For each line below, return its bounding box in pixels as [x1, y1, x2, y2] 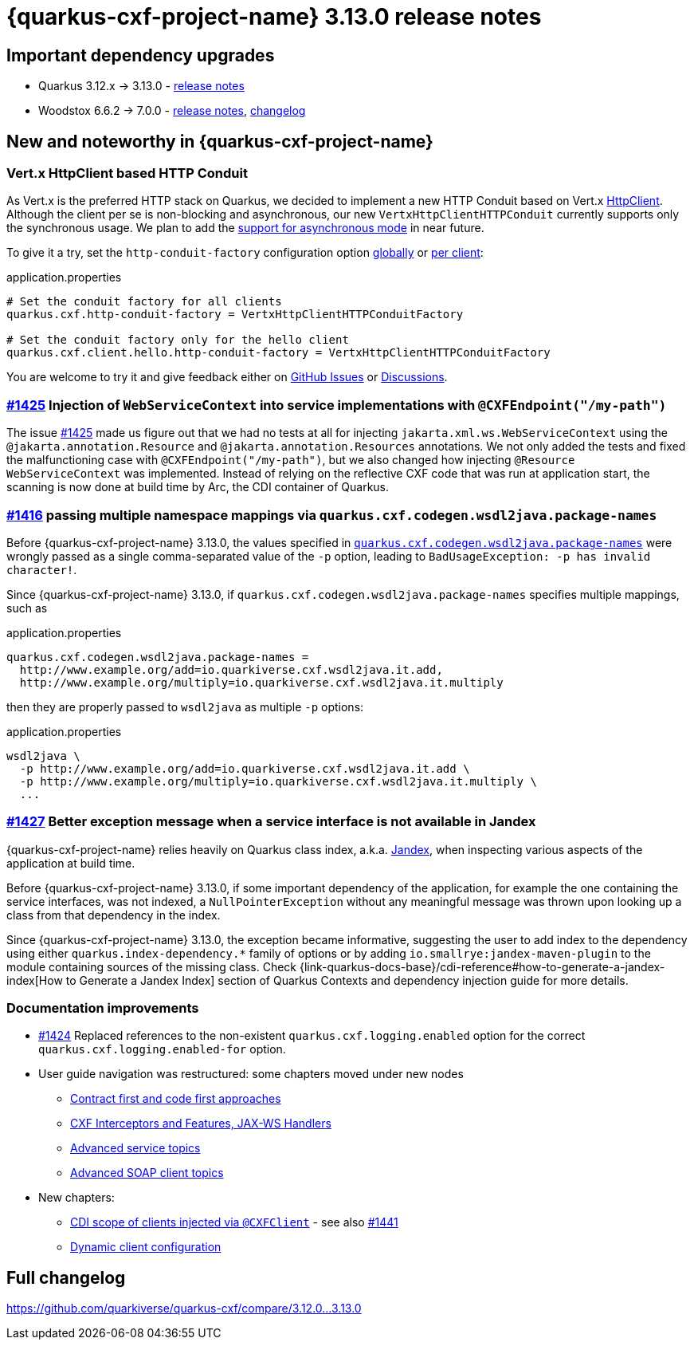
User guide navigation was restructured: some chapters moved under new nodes [38, 1067, 464, 1081]
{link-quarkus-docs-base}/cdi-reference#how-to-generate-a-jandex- [299, 959, 665, 974]
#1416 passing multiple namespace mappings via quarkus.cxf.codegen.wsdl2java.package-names [6, 506, 657, 523]
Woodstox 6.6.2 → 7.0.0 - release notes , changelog [38, 104, 306, 118]
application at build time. [6, 856, 135, 870]
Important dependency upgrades [6, 45, 275, 65]
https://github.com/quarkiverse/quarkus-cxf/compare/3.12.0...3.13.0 [6, 1301, 362, 1316]
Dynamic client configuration [70, 1240, 222, 1254]
